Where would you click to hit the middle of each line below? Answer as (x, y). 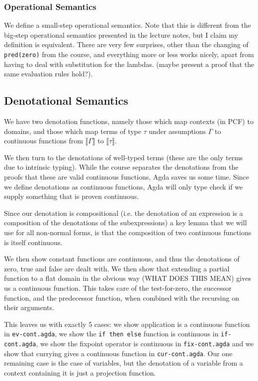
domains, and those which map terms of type (73, 131)
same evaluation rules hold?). (48, 74)
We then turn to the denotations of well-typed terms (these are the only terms (124, 157)
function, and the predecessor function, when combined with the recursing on (122, 297)
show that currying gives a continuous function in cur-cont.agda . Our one (118, 353)
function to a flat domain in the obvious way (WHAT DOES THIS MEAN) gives (128, 278)
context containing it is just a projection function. (80, 372)
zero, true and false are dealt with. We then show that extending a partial (117, 268)
